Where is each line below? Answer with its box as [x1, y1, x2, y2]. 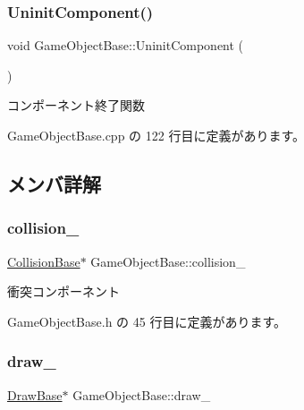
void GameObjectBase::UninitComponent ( [7, 36, 244, 55]
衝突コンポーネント [7, 282, 120, 301]
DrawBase [7, 385, 63, 404]
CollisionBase [7, 252, 80, 270]
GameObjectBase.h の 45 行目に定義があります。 [7, 312, 287, 330]
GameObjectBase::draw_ [72, 385, 211, 404]
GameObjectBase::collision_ [90, 252, 246, 270]
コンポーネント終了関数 [7, 96, 145, 115]
